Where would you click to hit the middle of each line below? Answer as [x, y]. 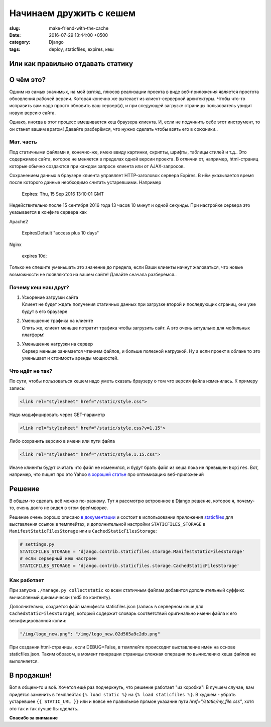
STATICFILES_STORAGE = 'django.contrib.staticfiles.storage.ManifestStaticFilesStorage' [132, 551]
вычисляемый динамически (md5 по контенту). [60, 597]
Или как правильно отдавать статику [71, 64]
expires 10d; [34, 256]
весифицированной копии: [38, 620]
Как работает [27, 580]
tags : [15, 49]
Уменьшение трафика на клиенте [57, 321]
